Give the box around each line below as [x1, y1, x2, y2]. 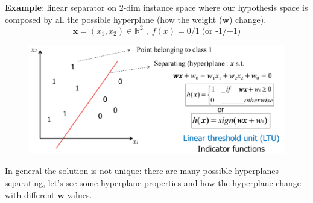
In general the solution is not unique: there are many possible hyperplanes [5, 164, 279, 177]
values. [67, 188, 92, 201]
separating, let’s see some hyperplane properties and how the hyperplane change [5, 176, 301, 189]
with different [5, 188, 55, 201]
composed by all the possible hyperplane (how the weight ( [5, 13, 223, 25]
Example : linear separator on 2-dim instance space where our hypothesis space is [5, 1, 308, 13]
